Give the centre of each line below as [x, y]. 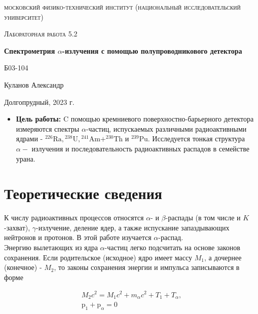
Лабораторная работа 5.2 [41, 34]
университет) [24, 16]
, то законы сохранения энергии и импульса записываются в [147, 267]
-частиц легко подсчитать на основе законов [172, 247]
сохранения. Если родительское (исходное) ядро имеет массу [98, 257]
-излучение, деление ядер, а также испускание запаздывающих [133, 227]
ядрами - [29, 139]
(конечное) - [23, 267]
